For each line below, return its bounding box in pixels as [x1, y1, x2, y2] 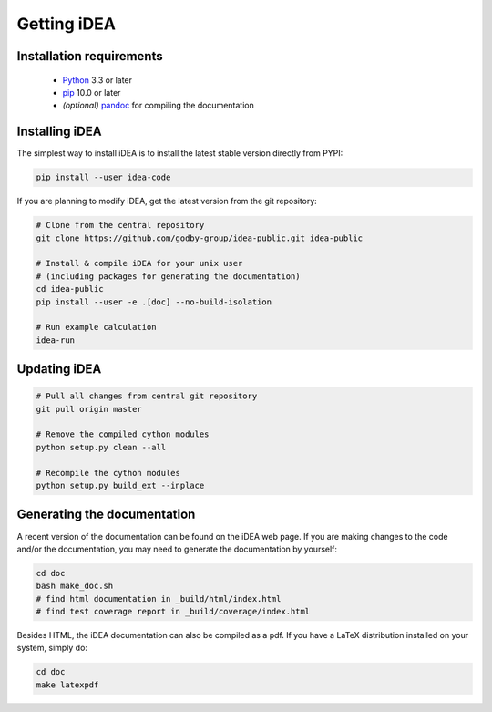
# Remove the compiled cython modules [36, 429, 210, 439]
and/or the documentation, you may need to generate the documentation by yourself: [16, 543, 337, 554]
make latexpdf [36, 679, 99, 690]
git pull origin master [36, 404, 143, 414]
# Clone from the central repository [36, 220, 205, 231]
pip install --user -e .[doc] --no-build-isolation [36, 296, 272, 307]
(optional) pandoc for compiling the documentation [62, 100, 254, 111]
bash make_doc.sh [36, 581, 114, 592]
